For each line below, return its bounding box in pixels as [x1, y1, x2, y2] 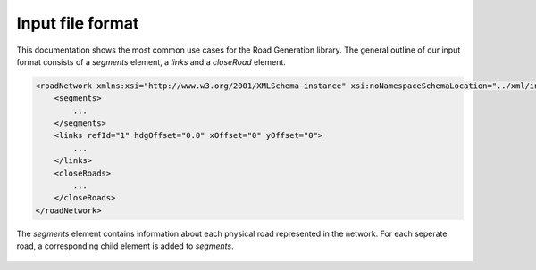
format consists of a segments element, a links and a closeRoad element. [16, 56, 286, 67]
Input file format [16, 13, 139, 33]
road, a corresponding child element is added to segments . [16, 241, 234, 251]
